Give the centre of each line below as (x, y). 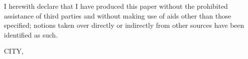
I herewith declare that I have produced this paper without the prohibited (116, 6)
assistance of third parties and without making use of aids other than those (118, 15)
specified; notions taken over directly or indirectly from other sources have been (124, 25)
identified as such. (31, 34)
